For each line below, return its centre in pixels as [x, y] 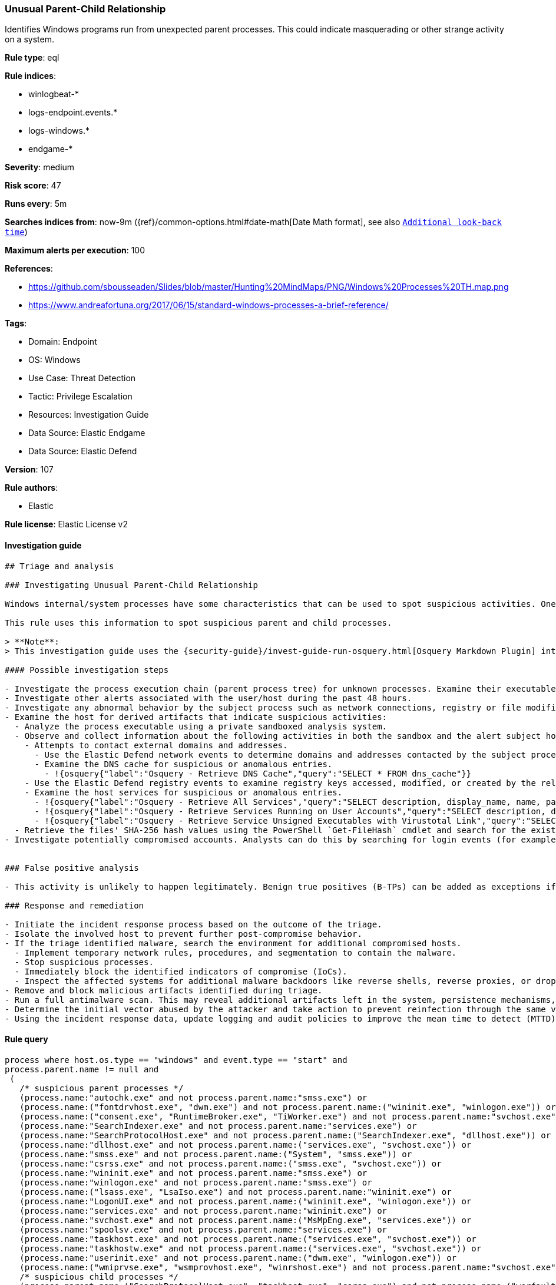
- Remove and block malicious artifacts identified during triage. [164, 990]
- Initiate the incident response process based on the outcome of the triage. [193, 924]
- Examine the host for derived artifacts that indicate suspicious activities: [196, 717]
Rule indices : [30, 76]
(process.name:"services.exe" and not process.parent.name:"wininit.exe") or [203, 1210]
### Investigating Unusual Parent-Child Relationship [131, 585]
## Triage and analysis [59, 566]
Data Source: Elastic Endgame [87, 433]
